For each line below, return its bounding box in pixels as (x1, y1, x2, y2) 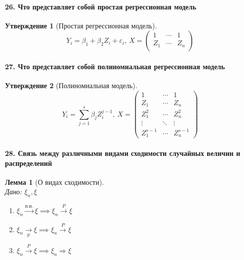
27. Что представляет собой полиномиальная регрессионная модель (5, 61, 225, 71)
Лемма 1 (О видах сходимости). (5, 176, 104, 187)
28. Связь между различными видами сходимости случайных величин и (5, 147, 241, 158)
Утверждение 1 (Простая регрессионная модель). (5, 20, 157, 30)
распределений (5, 157, 52, 168)
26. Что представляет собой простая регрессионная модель (5, 1, 196, 11)
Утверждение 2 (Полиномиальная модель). (5, 80, 138, 91)
